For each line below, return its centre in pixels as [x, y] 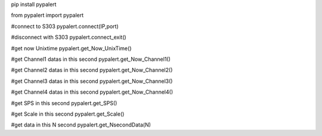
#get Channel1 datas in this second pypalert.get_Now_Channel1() [91, 59]
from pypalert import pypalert [47, 16]
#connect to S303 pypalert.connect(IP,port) [65, 26]
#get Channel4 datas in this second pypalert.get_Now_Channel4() [92, 92]
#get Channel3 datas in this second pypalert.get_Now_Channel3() [92, 81]
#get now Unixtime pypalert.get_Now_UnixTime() [71, 48]
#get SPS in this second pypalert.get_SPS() [64, 103]
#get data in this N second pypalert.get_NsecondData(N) [81, 125]
